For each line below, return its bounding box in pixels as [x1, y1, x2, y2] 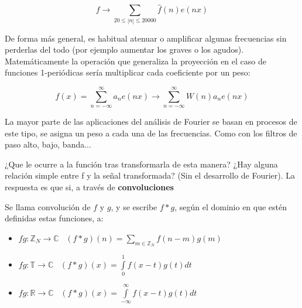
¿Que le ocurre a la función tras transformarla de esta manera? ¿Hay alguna [5, 158, 278, 170]
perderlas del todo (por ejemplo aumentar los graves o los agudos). [5, 43, 244, 56]
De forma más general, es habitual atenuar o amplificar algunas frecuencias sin [5, 32, 287, 44]
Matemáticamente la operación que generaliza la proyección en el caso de [5, 54, 266, 67]
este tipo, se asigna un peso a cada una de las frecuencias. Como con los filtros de [5, 126, 297, 139]
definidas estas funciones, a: [5, 212, 104, 224]
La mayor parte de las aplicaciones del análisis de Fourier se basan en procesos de [5, 115, 297, 128]
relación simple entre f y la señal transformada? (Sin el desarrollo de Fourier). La [5, 169, 296, 182]
